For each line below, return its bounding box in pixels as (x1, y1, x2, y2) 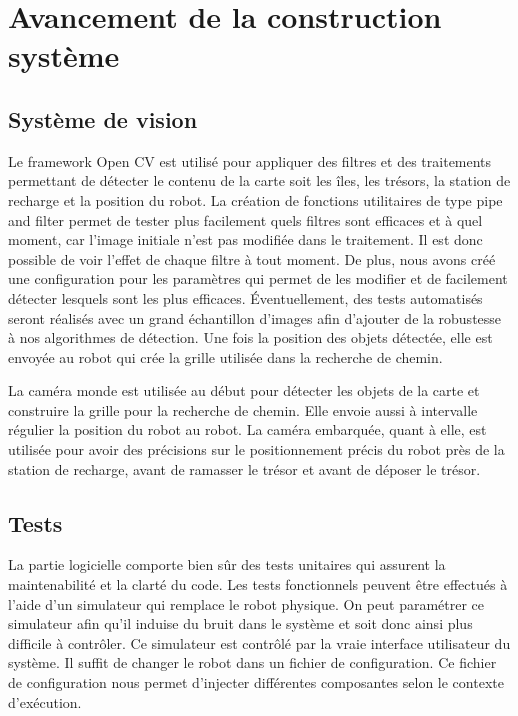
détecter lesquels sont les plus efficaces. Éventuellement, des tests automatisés (8, 287, 483, 308)
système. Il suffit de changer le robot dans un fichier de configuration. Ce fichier (8, 652, 497, 673)
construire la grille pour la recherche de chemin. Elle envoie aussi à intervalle (8, 399, 478, 420)
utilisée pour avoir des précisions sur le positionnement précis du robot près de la (8, 439, 505, 460)
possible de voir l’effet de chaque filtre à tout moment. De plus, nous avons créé (8, 248, 496, 269)
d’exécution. (8, 691, 82, 712)
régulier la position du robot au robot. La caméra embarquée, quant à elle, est (8, 419, 487, 440)
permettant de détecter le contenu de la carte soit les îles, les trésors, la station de (8, 170, 511, 191)
